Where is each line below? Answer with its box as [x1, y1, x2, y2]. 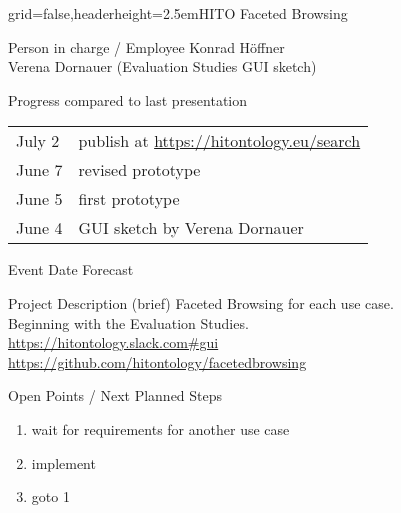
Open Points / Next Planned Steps [8, 385, 223, 406]
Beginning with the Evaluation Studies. [8, 312, 249, 333]
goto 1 [31, 486, 70, 507]
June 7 [16, 158, 63, 182]
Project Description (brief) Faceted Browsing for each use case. [8, 292, 394, 313]
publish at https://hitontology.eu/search [78, 129, 361, 153]
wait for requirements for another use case [31, 418, 290, 439]
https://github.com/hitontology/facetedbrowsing [8, 351, 307, 372]
